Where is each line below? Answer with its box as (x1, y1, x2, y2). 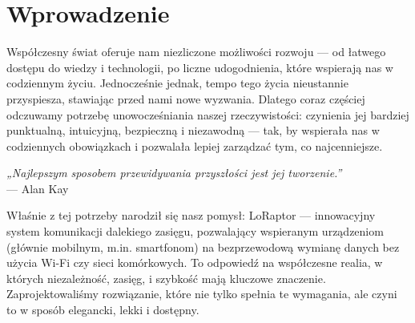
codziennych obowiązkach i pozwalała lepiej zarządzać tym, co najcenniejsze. (6, 137, 383, 154)
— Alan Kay (6, 180, 69, 196)
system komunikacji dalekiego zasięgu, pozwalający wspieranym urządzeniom (6, 223, 384, 240)
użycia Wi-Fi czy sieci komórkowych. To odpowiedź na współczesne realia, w (6, 254, 383, 271)
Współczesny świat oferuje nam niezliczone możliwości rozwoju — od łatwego (6, 43, 386, 60)
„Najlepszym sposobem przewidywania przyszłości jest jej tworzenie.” (6, 164, 342, 181)
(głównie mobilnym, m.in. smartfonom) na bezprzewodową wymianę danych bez (6, 238, 400, 255)
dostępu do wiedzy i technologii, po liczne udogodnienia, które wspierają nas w (6, 59, 393, 75)
